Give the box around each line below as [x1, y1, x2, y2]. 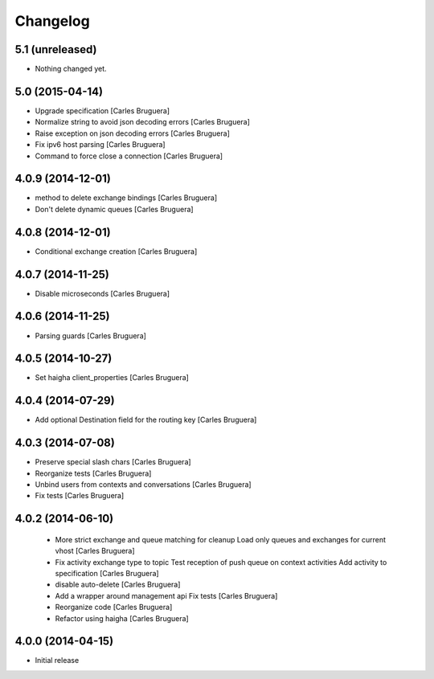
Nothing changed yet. [35, 64, 108, 74]
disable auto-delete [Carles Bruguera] [55, 579, 181, 590]
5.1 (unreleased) [14, 43, 97, 56]
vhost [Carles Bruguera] [55, 546, 136, 556]
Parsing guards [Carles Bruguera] [35, 330, 146, 341]
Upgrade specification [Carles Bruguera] [35, 105, 170, 116]
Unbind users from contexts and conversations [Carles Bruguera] [35, 480, 252, 489]
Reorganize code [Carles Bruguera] [55, 603, 173, 612]
